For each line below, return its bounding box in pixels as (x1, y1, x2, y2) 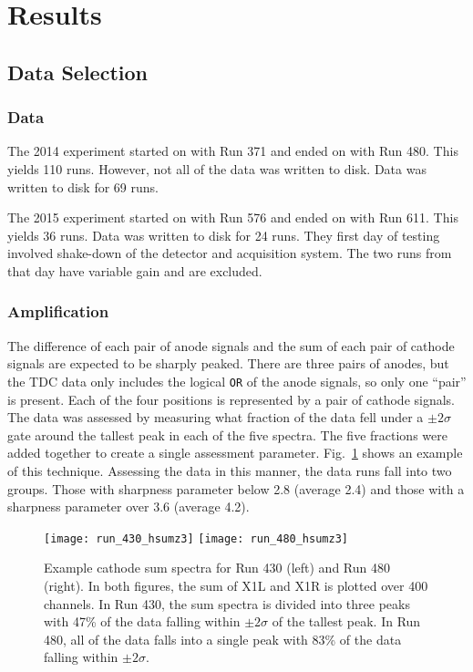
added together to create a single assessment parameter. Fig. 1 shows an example (7, 443, 463, 462)
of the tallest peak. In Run (272, 612, 421, 631)
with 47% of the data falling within (44, 612, 241, 631)
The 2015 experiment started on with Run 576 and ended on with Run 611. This (7, 208, 458, 227)
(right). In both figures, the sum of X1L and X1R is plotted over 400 (44, 576, 428, 594)
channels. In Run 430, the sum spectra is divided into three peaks (44, 594, 410, 613)
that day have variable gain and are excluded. (7, 261, 262, 280)
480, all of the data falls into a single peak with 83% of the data (44, 629, 402, 648)
